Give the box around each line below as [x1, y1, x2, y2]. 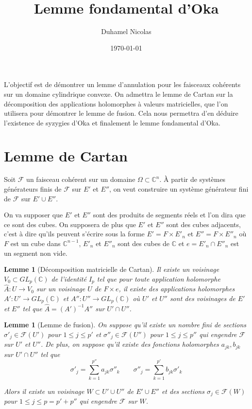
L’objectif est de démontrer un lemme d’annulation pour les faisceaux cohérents [4, 79, 241, 89]
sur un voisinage [36, 284, 85, 294]
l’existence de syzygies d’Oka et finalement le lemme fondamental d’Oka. [4, 117, 220, 127]
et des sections [161, 386, 204, 396]
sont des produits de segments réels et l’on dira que [93, 210, 246, 220]
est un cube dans [10, 238, 61, 248]
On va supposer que [4, 210, 63, 220]
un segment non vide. [4, 248, 67, 258]
